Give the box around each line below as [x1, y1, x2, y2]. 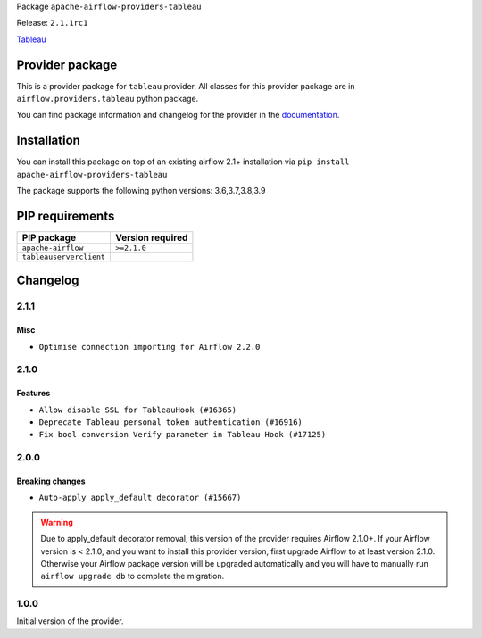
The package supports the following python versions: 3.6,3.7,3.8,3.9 [16, 186, 266, 196]
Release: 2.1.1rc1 [16, 18, 88, 29]
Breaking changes [16, 476, 86, 486]
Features [16, 388, 51, 399]
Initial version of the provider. [16, 616, 124, 626]
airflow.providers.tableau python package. [16, 94, 199, 104]
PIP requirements [16, 208, 115, 223]
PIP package [21, 232, 76, 244]
